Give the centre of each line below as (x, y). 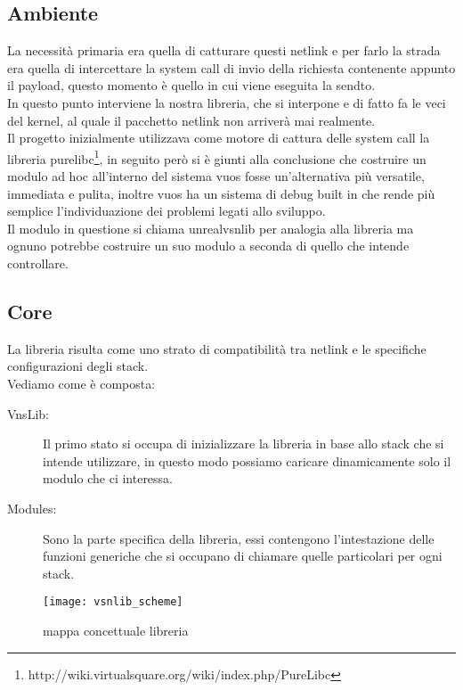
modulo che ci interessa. (108, 478)
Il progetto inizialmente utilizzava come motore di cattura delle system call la (219, 138)
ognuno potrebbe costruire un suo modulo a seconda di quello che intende (208, 246)
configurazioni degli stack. (78, 366)
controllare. (38, 263)
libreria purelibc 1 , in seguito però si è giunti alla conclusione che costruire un (217, 157)
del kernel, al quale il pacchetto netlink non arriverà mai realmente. (191, 120)
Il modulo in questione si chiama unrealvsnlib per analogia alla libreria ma (211, 228)
